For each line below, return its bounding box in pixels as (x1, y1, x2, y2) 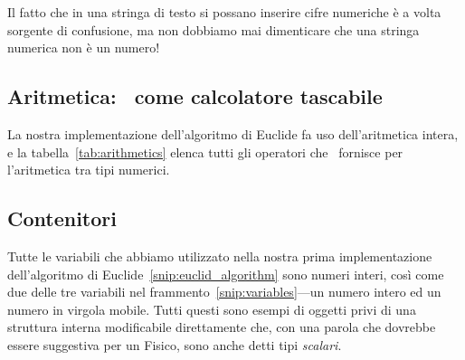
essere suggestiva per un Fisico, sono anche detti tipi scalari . (7, 335, 342, 354)
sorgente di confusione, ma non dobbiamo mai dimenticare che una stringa (7, 20, 420, 39)
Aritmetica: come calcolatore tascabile (7, 82, 383, 110)
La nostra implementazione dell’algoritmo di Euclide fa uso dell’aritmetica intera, (7, 124, 459, 143)
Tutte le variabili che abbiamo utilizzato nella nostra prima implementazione (7, 246, 432, 265)
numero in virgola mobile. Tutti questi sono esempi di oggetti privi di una (7, 299, 416, 318)
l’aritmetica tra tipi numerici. (7, 160, 170, 179)
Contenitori (7, 204, 117, 232)
